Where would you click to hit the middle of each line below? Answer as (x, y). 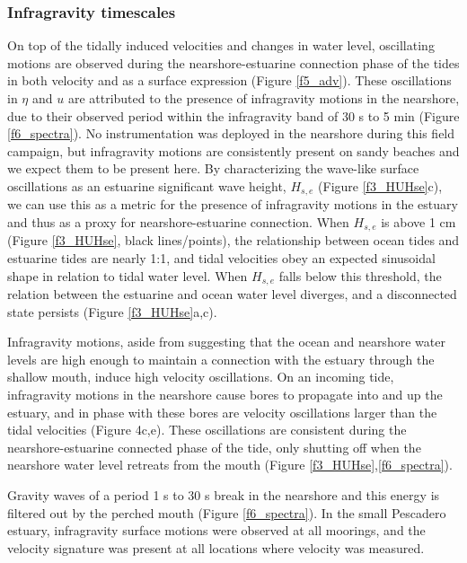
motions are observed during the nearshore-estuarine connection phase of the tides (233, 62)
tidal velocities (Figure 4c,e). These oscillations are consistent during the (207, 430)
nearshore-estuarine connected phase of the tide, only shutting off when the (214, 447)
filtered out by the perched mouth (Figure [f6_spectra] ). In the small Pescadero (227, 512)
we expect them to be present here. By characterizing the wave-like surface (213, 168)
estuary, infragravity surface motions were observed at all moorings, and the (216, 530)
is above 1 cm (419, 222)
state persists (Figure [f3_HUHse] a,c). (112, 311)
